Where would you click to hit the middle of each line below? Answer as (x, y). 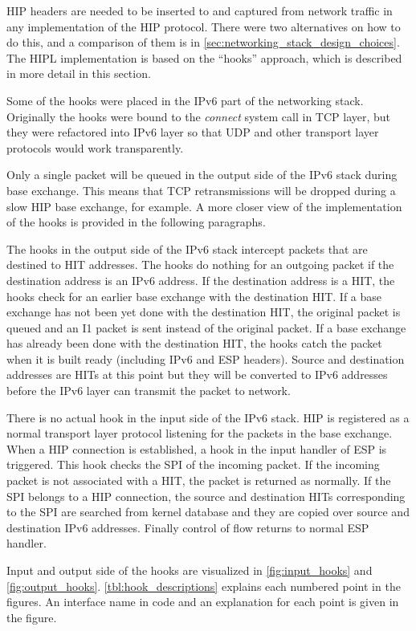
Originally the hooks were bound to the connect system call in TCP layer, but (199, 116)
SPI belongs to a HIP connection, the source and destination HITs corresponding (206, 496)
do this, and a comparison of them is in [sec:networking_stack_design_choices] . (203, 42)
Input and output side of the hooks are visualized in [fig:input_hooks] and (190, 570)
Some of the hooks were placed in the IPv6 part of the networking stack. (185, 100)
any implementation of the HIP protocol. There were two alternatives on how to (204, 26)
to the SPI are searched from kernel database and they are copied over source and (208, 512)
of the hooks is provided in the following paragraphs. (136, 222)
